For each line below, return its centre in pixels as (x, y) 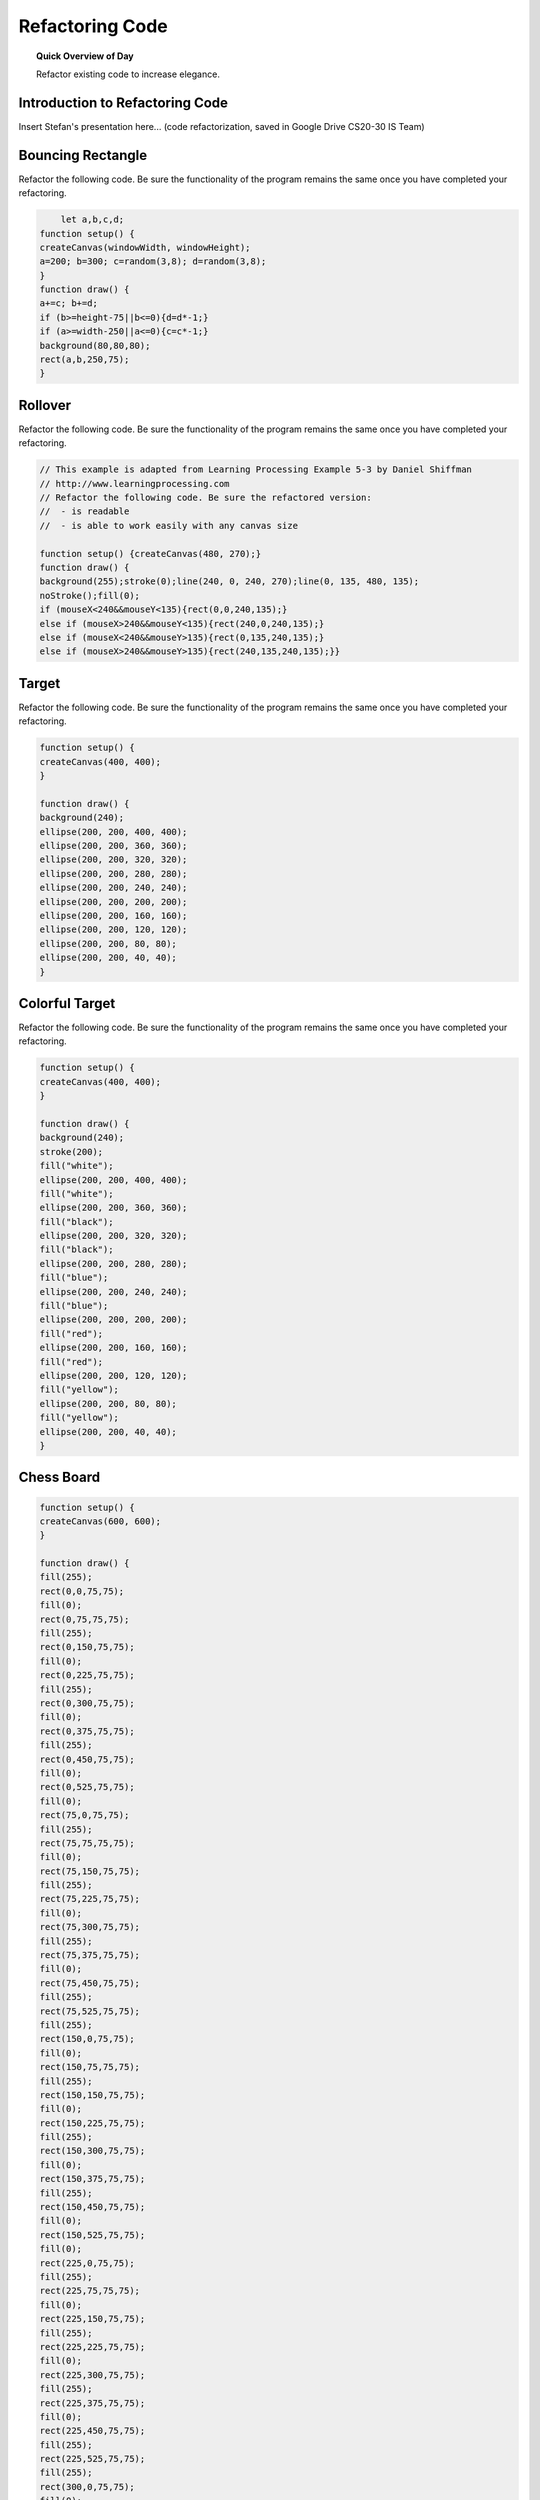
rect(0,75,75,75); (84, 1619)
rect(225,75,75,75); (89, 2291)
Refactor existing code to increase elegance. (128, 74)
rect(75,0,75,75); (84, 1815)
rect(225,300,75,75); (92, 2374)
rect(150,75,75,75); (89, 2067)
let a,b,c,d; (92, 219)
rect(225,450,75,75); (92, 2431)
